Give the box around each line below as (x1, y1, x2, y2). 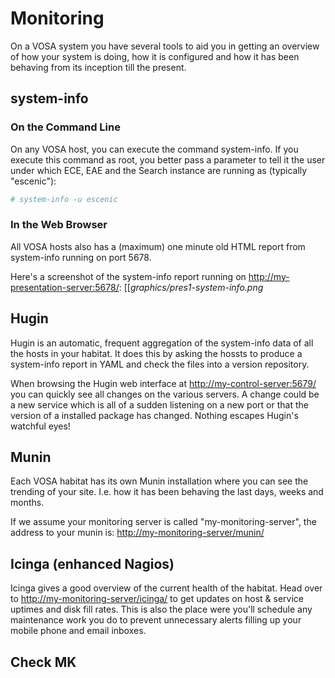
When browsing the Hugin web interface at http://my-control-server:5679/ (10, 377, 317, 389)
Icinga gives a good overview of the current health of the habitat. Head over (10, 582, 323, 594)
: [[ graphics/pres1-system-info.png (118, 281, 264, 293)
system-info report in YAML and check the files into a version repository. (10, 358, 310, 370)
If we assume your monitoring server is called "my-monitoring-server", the (10, 516, 317, 528)
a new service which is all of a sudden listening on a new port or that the (10, 398, 309, 411)
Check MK (10, 653, 77, 671)
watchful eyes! (10, 420, 71, 432)
